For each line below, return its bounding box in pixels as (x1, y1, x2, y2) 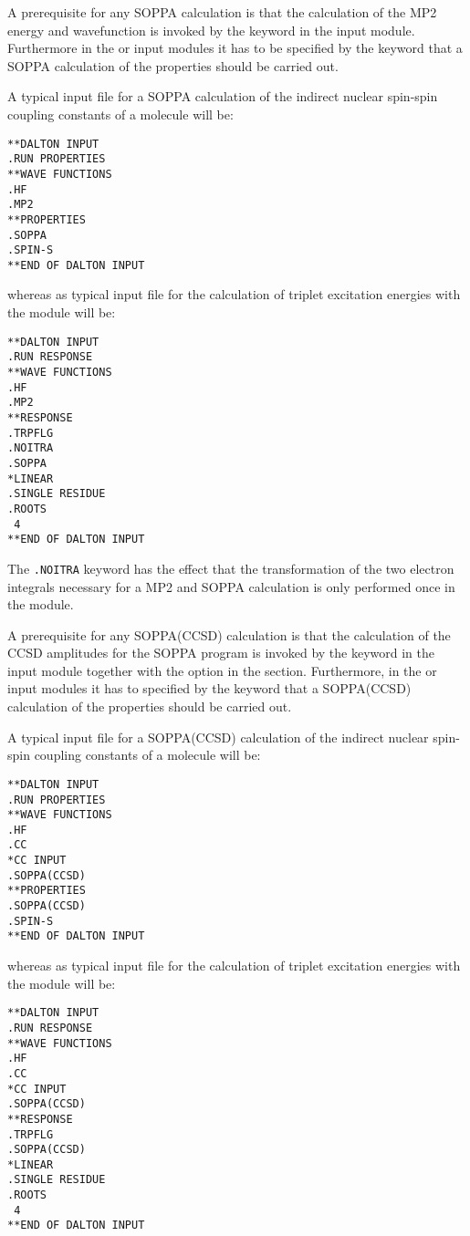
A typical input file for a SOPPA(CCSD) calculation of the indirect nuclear (7, 727, 429, 746)
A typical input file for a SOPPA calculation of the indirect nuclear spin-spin (7, 87, 438, 106)
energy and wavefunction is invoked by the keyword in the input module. (7, 20, 415, 39)
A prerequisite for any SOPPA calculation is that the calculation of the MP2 (7, 3, 437, 21)
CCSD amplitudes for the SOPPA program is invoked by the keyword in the (7, 643, 434, 662)
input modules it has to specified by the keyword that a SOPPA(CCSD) (7, 679, 412, 698)
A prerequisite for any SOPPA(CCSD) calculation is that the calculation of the (7, 625, 451, 644)
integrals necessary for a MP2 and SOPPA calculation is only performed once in (7, 576, 455, 596)
